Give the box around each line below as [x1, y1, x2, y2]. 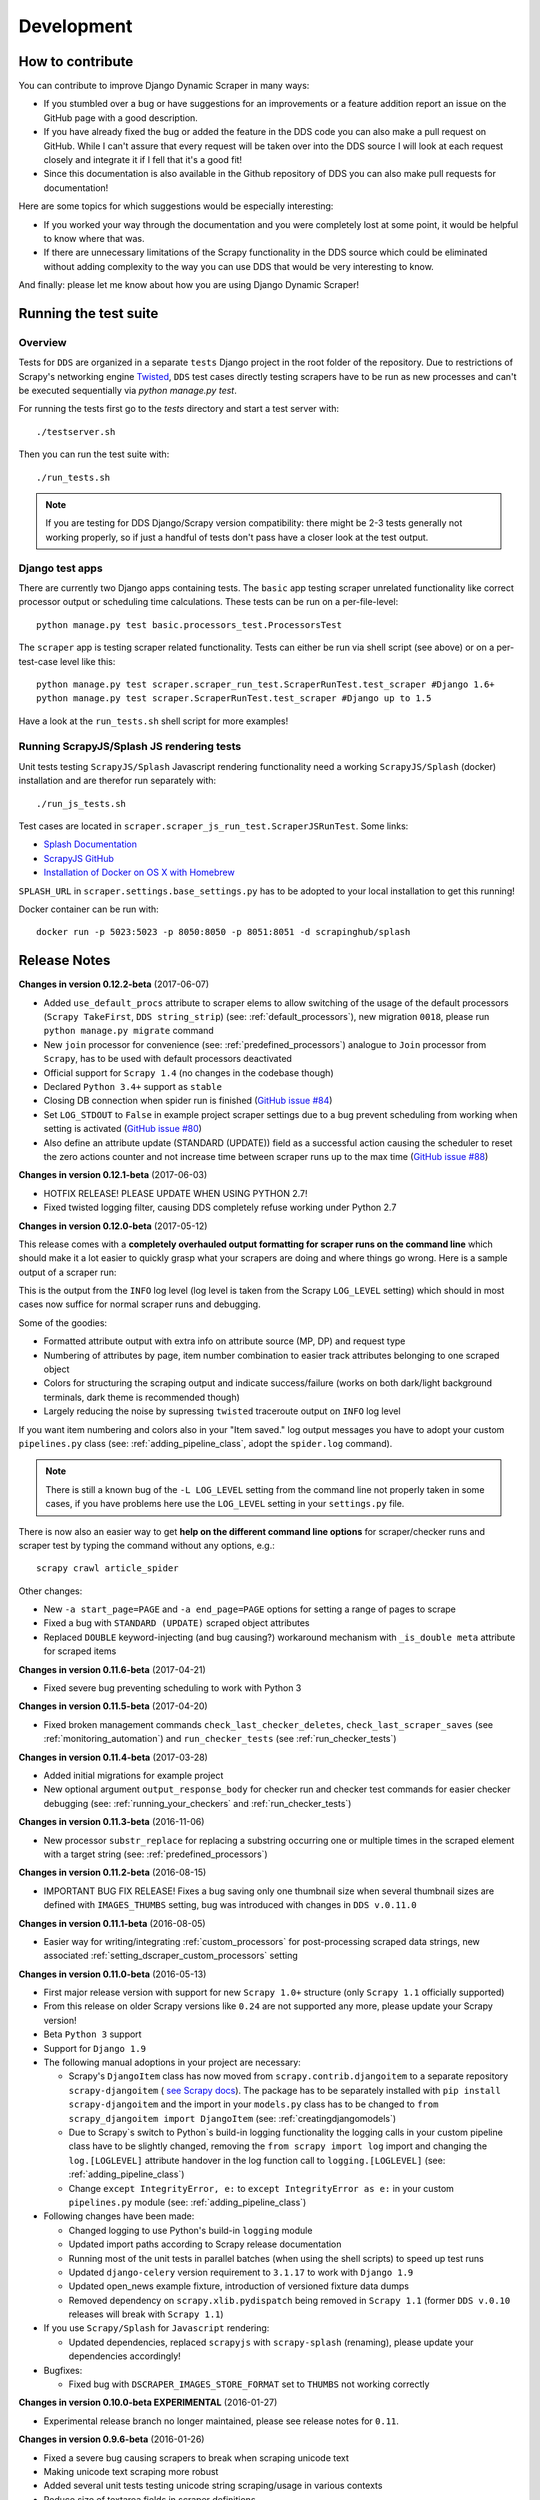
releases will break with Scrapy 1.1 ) [68, 2308, 224, 2320]
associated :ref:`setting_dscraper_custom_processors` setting [43, 1950, 299, 1962]
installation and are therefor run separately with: [18, 775, 217, 787]
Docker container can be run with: [18, 903, 159, 915]
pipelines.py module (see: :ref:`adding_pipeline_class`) [68, 2196, 307, 2208]
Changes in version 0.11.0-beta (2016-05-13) [18, 1968, 207, 1980]
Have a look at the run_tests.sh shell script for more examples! [18, 715, 289, 727]
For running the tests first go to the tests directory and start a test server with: [18, 403, 340, 415]
